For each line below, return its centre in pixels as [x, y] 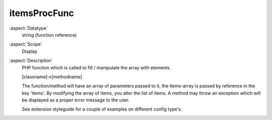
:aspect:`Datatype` [28, 28]
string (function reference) [49, 35]
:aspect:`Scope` [26, 44]
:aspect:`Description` [31, 61]
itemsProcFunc [42, 13]
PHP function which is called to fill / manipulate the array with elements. [96, 67]
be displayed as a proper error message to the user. [76, 100]
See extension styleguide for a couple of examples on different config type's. [102, 109]
